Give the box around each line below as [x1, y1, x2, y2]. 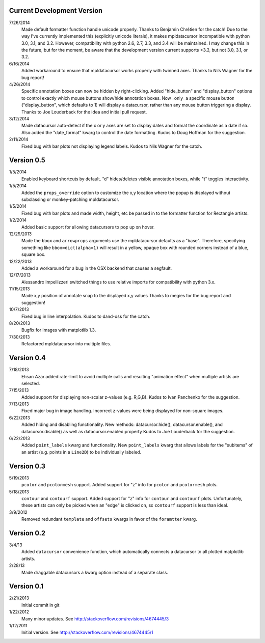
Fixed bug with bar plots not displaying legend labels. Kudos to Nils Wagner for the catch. [21, 143, 202, 149]
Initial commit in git [21, 602, 60, 608]
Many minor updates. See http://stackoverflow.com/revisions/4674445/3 [21, 615, 169, 621]
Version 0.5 [9, 156, 46, 165]
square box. [21, 252, 46, 257]
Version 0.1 [9, 582, 44, 590]
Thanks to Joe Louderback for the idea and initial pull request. [21, 109, 147, 115]
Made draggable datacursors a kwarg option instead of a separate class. [21, 569, 169, 575]
